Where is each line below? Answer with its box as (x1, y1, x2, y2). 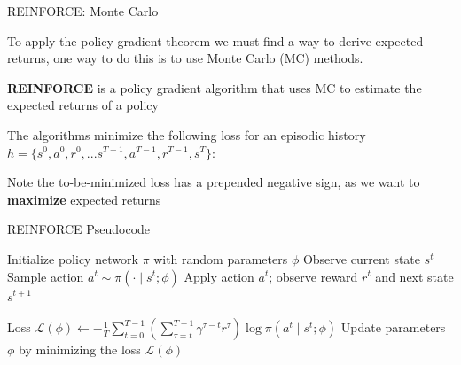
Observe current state (302, 249, 421, 268)
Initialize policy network (7, 249, 138, 268)
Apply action (184, 267, 254, 285)
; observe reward (269, 267, 358, 285)
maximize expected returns (7, 190, 161, 208)
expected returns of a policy (7, 96, 159, 114)
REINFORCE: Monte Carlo (7, 2, 159, 19)
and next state (375, 267, 454, 285)
